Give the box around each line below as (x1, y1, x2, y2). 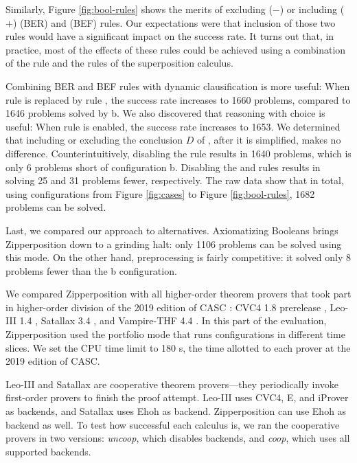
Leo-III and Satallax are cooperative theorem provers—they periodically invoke (5, 376, 339, 391)
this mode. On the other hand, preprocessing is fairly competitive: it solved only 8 (5, 250, 352, 264)
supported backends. (5, 444, 91, 458)
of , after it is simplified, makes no (196, 133, 341, 147)
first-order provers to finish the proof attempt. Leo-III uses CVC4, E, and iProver (5, 390, 349, 405)
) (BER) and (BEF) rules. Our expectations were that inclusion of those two (12, 15, 336, 30)
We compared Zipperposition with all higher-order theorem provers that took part (5, 286, 352, 301)
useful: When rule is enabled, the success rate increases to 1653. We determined (5, 119, 341, 133)
